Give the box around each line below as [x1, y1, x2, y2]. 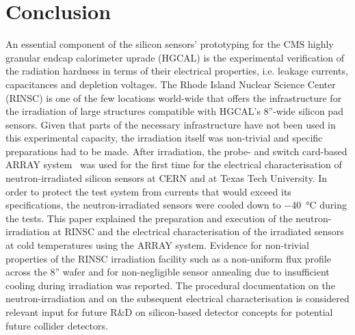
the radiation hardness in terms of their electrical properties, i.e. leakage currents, [5, 64, 348, 78]
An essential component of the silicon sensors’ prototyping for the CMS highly [5, 37, 334, 51]
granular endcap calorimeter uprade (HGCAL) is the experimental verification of [5, 50, 344, 64]
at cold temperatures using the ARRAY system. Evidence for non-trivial [5, 238, 309, 252]
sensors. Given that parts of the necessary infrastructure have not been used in [5, 117, 336, 131]
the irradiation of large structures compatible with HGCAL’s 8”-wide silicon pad [5, 104, 343, 118]
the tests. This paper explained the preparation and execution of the [5, 211, 293, 225]
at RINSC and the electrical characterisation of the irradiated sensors [53, 224, 344, 239]
